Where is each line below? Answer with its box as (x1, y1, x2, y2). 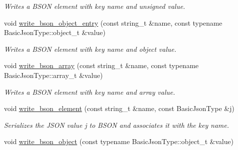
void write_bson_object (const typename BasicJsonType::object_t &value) (4, 136, 234, 147)
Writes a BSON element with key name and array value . (4, 86, 175, 97)
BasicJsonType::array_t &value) (4, 70, 103, 80)
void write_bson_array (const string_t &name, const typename (4, 60, 199, 71)
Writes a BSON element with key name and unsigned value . (4, 1, 186, 11)
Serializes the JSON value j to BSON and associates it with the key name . (4, 119, 229, 130)
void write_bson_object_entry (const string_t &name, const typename (4, 17, 223, 28)
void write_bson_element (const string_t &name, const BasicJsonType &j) (4, 103, 235, 113)
